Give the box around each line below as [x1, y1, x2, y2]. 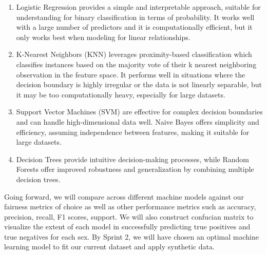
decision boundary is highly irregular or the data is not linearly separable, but [16, 79, 262, 90]
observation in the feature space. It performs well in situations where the [16, 69, 245, 80]
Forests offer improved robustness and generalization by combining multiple [16, 164, 254, 174]
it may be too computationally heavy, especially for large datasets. [16, 89, 225, 100]
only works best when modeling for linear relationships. [16, 31, 190, 42]
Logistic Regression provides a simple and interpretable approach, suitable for [16, 2, 261, 12]
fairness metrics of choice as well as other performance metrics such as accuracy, [4, 201, 256, 212]
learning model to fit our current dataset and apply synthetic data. [4, 241, 215, 252]
